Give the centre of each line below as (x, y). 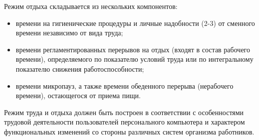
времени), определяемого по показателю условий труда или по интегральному (134, 59)
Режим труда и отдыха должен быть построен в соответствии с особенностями (124, 112)
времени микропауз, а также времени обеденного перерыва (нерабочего (125, 85)
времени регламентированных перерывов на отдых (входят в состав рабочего (133, 49)
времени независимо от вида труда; (69, 33)
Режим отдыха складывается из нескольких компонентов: (91, 6)
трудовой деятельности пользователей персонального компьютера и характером (125, 122)
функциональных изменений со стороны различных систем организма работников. (129, 131)
